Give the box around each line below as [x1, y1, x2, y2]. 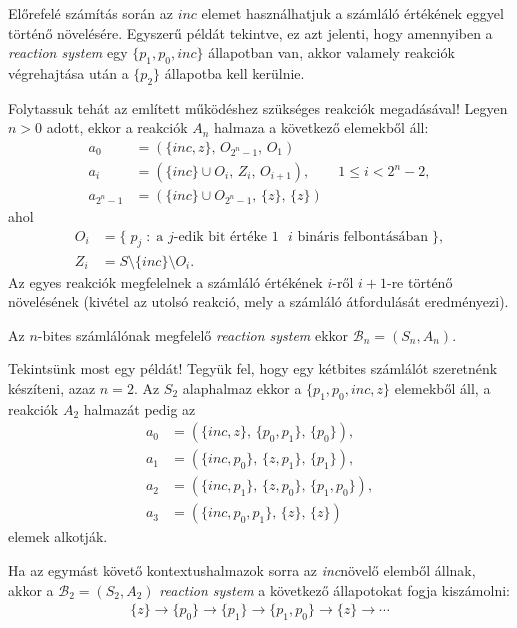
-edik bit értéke [173, 229, 268, 244]
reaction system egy [8, 42, 128, 63]
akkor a [8, 579, 54, 600]
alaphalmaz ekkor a [182, 377, 302, 398]
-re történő [386, 271, 453, 292]
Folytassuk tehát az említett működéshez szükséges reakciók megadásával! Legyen [8, 97, 508, 118]
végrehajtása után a [8, 62, 129, 83]
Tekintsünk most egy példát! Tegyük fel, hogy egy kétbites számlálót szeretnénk [8, 358, 498, 379]
